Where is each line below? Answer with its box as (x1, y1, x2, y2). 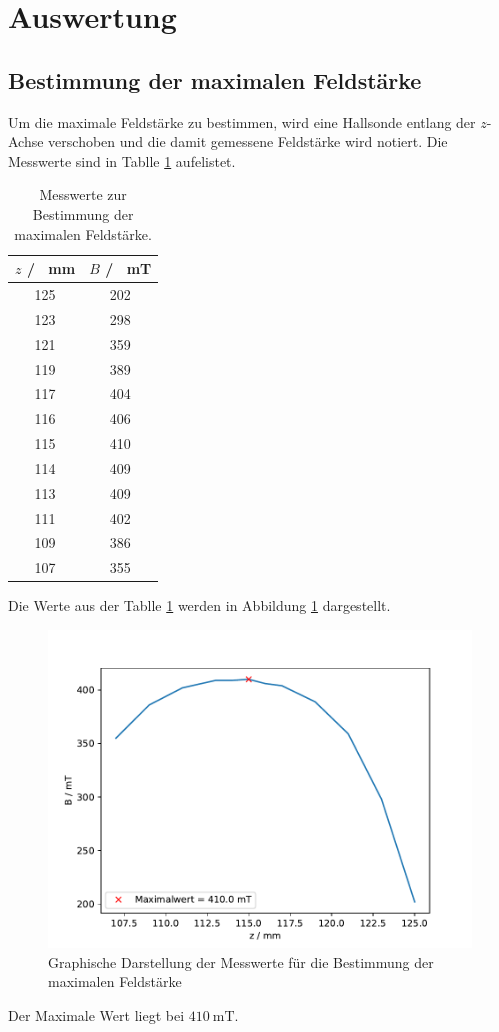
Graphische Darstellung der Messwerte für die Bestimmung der (48, 951, 434, 972)
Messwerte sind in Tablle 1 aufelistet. (8, 150, 236, 171)
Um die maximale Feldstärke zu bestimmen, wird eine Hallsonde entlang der (8, 111, 476, 132)
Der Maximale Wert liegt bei (8, 1004, 185, 1025)
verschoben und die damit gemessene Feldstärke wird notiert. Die (48, 131, 448, 152)
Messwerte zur (39, 184, 127, 205)
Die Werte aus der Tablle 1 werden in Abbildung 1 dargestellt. (8, 595, 391, 616)
